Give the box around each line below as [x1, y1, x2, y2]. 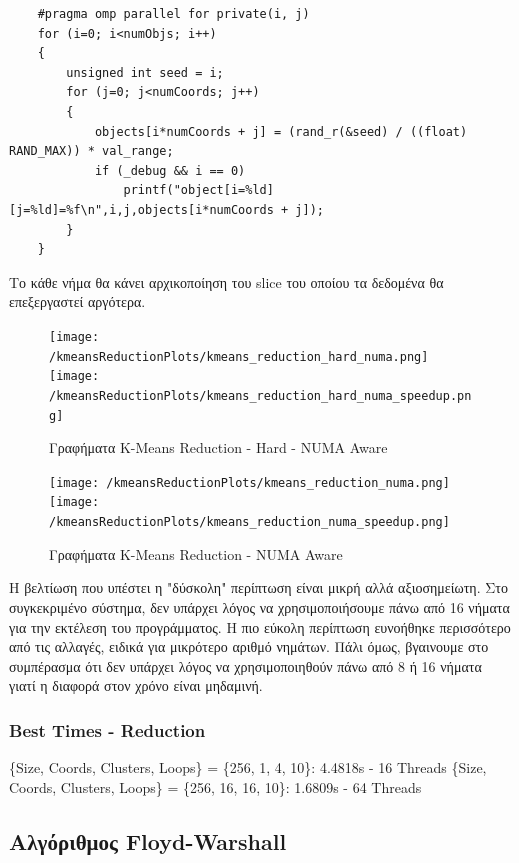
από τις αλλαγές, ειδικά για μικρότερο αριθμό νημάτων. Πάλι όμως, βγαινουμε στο [9, 636, 489, 657]
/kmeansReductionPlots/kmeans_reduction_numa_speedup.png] [49, 515, 450, 530]
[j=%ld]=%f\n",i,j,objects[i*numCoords [9, 202, 274, 217]
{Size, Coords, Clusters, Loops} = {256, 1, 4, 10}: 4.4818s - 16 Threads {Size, [9, 757, 487, 778]
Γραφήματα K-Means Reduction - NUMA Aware [49, 543, 343, 564]
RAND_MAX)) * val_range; [9, 144, 174, 159]
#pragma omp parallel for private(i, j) [37, 7, 310, 21]
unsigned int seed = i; [66, 65, 224, 80]
